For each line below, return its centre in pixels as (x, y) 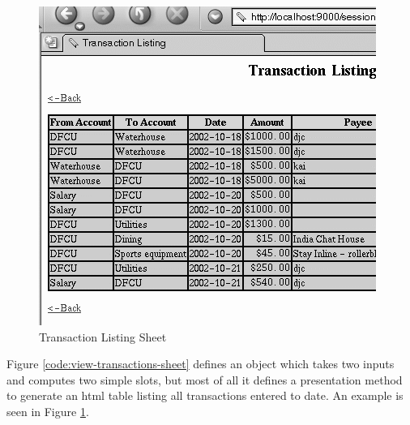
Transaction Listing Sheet (103, 336)
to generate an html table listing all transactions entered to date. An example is (205, 395)
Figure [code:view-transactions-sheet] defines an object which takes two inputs (201, 364)
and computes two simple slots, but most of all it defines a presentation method (205, 379)
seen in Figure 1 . (48, 411)
